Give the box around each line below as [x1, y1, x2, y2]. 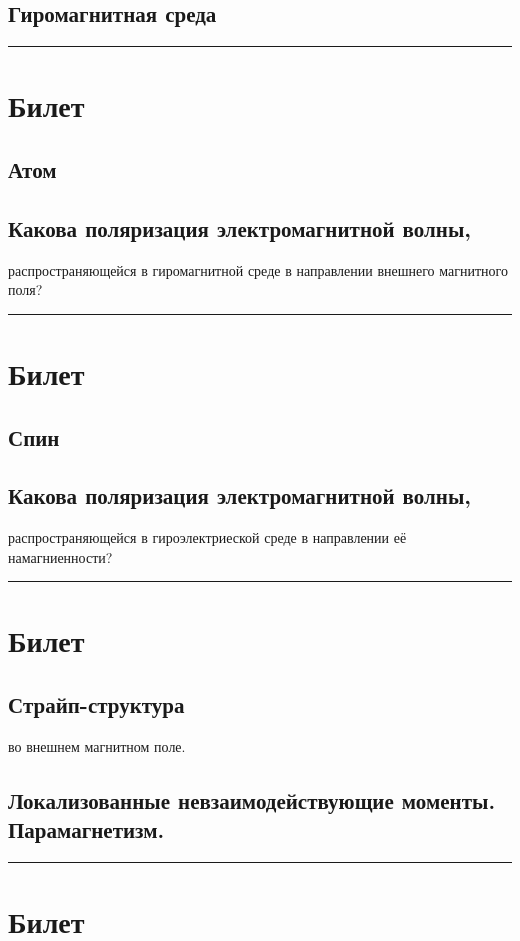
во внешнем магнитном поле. [8, 735, 186, 756]
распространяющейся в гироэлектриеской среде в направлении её [8, 527, 407, 548]
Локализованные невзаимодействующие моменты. [8, 784, 496, 815]
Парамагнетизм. [8, 814, 165, 845]
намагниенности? [8, 546, 113, 567]
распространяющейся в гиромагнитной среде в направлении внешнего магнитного [8, 259, 508, 280]
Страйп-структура [8, 689, 185, 720]
